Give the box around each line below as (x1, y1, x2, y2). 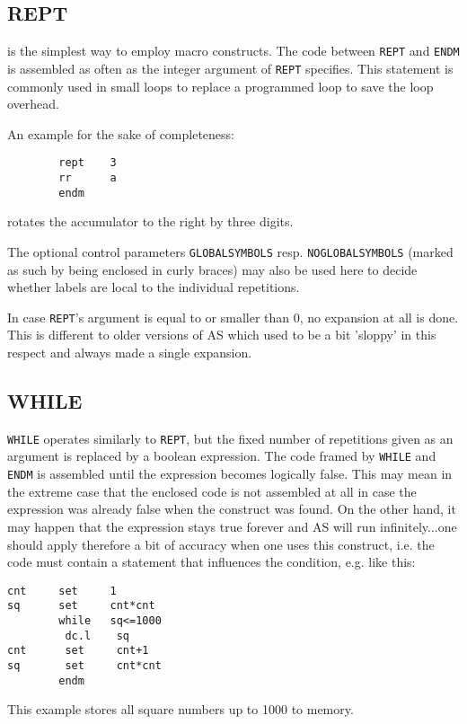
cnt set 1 (7, 584, 117, 597)
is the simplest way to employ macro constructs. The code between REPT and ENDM (7, 41, 460, 60)
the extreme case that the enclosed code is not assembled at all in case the (7, 481, 417, 500)
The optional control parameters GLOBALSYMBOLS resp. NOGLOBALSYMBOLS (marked (7, 242, 454, 260)
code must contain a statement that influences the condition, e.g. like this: (7, 552, 416, 571)
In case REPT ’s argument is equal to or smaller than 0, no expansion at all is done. (7, 307, 459, 326)
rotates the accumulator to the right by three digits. (7, 212, 294, 231)
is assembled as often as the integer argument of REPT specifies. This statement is (7, 58, 454, 77)
